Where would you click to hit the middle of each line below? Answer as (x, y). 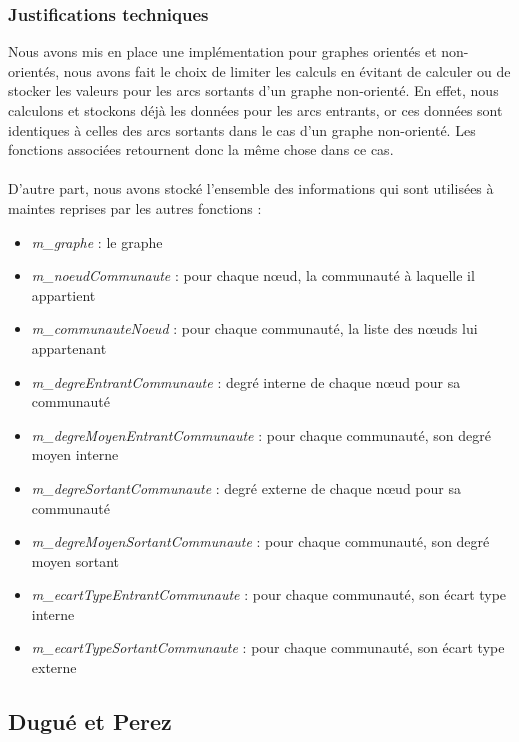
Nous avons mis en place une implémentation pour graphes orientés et (222, 51)
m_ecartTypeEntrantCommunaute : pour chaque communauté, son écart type (269, 594)
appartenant (69, 347)
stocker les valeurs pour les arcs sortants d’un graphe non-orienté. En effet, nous (253, 90)
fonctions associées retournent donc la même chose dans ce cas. (201, 149)
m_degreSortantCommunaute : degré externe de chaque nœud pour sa (246, 487)
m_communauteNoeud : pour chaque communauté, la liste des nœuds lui (254, 328)
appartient (63, 294)
